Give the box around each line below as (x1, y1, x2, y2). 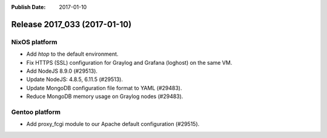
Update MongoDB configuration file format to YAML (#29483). (26, 84, 182, 91)
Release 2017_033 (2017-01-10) (11, 19, 132, 30)
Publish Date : (11, 4, 46, 10)
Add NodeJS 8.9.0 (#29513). (26, 67, 98, 74)
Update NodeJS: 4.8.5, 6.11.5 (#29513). (26, 76, 124, 83)
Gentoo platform (11, 108, 61, 116)
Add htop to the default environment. (26, 50, 119, 57)
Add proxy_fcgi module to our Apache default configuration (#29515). (26, 120, 200, 128)
